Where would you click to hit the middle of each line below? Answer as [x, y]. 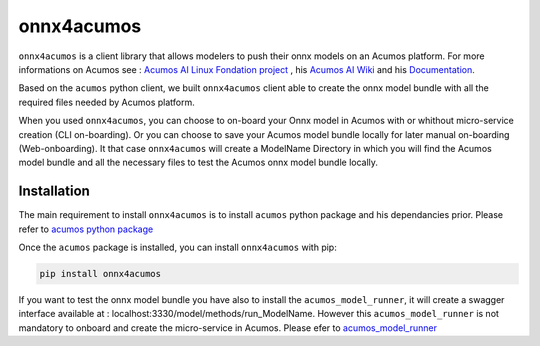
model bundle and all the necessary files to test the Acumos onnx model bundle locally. [198, 162]
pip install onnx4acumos [100, 273]
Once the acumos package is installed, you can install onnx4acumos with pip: [177, 247]
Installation [54, 191]
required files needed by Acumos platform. [106, 102]
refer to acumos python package [86, 229]
